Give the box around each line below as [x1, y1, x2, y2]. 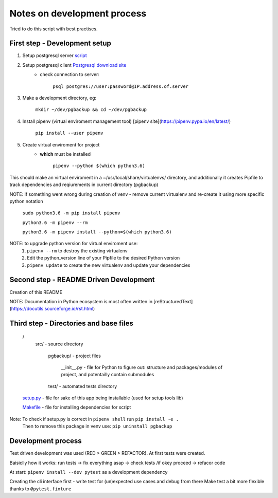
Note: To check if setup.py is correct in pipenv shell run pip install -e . [9, 416, 179, 422]
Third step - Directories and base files [9, 319, 134, 328]
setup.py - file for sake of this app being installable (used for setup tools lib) [22, 395, 183, 401]
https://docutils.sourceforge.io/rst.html [11, 306, 94, 312]
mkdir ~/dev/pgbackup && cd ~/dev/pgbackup [35, 107, 147, 113]
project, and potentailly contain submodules [61, 372, 154, 378]
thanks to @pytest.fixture [9, 486, 72, 492]
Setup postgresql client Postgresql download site [22, 62, 127, 68]
